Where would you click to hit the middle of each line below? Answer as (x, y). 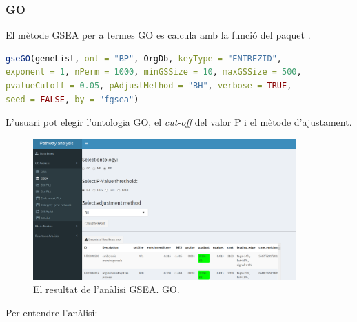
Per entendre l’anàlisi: (52, 312)
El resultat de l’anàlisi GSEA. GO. (106, 289)
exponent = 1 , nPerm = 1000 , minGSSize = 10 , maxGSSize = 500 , (154, 72)
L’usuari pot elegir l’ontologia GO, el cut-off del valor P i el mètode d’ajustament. (179, 122)
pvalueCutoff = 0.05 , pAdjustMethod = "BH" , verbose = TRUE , (149, 86)
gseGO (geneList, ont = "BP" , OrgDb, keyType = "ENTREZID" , (144, 58)
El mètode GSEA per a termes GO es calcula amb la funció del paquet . (158, 35)
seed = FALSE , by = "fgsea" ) (72, 99)
